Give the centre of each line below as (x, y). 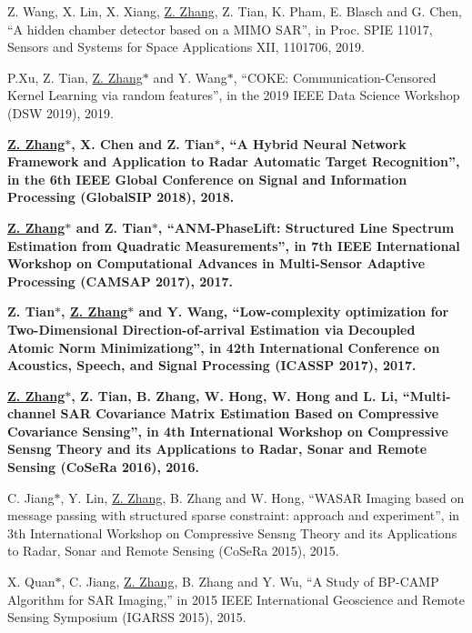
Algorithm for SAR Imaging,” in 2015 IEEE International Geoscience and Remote (236, 599)
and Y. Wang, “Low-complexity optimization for (294, 311)
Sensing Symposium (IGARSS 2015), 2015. (127, 617)
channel (32, 413)
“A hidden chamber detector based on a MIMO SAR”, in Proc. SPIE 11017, (220, 29)
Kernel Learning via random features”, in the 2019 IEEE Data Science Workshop (234, 95)
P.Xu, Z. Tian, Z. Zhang (75, 77)
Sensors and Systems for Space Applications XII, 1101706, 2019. (186, 47)
